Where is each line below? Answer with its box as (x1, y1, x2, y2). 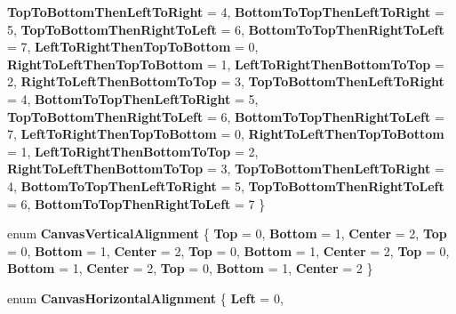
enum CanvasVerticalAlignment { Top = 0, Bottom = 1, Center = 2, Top (7, 224, 447, 243)
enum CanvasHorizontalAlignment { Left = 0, (7, 288, 284, 307)
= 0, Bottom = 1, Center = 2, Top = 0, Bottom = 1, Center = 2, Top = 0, (7, 241, 450, 260)
